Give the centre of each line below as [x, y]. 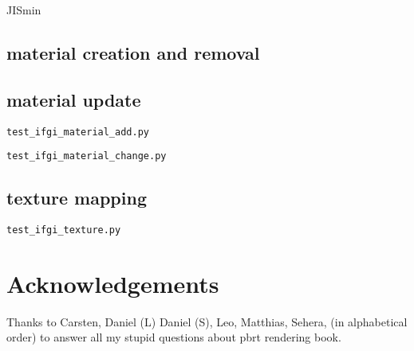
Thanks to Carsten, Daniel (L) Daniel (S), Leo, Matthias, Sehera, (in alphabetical [207, 321]
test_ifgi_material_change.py [87, 156]
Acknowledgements [113, 283]
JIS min [24, 10]
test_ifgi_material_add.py [78, 132]
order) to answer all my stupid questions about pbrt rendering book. [174, 337]
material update [74, 99]
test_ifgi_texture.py [64, 230]
